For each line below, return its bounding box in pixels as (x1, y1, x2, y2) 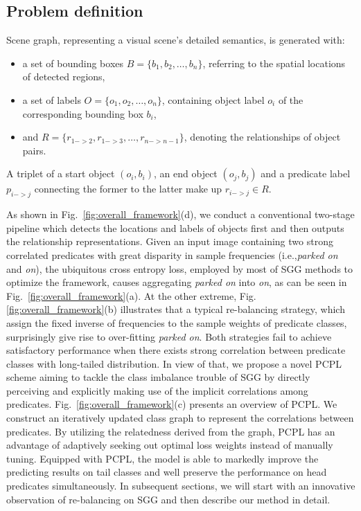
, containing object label (161, 92, 265, 107)
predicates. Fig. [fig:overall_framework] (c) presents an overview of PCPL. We (6, 397, 337, 411)
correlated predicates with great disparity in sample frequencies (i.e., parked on (6, 247, 338, 262)
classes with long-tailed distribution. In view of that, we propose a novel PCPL (6, 356, 342, 370)
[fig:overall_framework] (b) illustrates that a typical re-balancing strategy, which (6, 302, 345, 316)
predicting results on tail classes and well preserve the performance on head (6, 465, 327, 479)
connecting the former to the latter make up (34, 181, 222, 196)
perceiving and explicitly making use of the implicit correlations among (6, 383, 308, 397)
